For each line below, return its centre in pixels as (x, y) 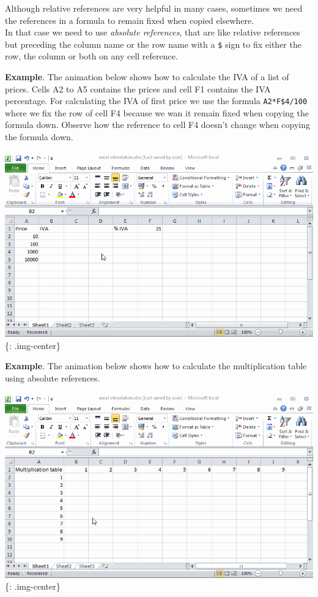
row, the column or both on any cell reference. (91, 56)
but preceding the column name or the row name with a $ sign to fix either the (153, 44)
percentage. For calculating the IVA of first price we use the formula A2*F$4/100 (156, 101)
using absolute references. (53, 377)
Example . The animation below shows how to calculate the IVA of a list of (147, 77)
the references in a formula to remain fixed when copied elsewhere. (130, 20)
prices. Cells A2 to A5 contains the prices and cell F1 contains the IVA (138, 88)
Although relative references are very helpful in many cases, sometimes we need (154, 8)
